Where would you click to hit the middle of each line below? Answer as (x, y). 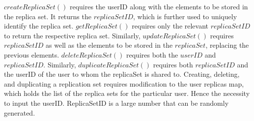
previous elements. (32, 54)
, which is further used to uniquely (185, 16)
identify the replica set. (39, 26)
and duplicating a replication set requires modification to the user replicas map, (124, 83)
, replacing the (227, 45)
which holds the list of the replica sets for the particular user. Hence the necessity (127, 93)
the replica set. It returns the (48, 16)
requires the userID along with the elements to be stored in (159, 6)
